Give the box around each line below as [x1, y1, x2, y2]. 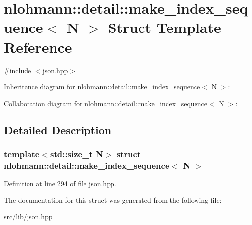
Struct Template [108, 17, 221, 37]
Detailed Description [4, 122, 112, 137]
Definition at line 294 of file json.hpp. [4, 178, 116, 189]
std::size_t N [50, 147, 103, 160]
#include [4, 65, 31, 75]
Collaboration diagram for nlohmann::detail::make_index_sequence [4, 98, 208, 108]
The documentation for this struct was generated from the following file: [4, 195, 222, 205]
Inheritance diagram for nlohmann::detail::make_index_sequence [4, 82, 200, 92]
